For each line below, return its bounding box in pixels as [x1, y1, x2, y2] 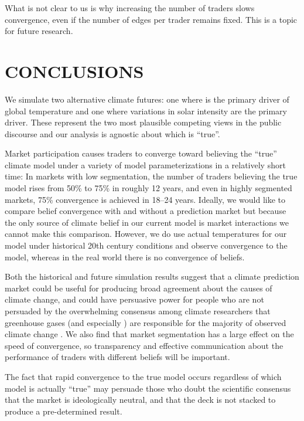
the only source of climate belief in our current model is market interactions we [5, 216, 289, 228]
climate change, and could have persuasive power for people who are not [5, 293, 264, 305]
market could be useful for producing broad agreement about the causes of [5, 281, 272, 294]
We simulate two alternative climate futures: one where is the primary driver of [5, 93, 289, 105]
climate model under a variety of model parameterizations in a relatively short [5, 158, 286, 171]
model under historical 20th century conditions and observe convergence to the [5, 239, 288, 252]
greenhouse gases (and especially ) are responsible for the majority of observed [5, 316, 286, 328]
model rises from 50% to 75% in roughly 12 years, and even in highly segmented [5, 182, 292, 194]
